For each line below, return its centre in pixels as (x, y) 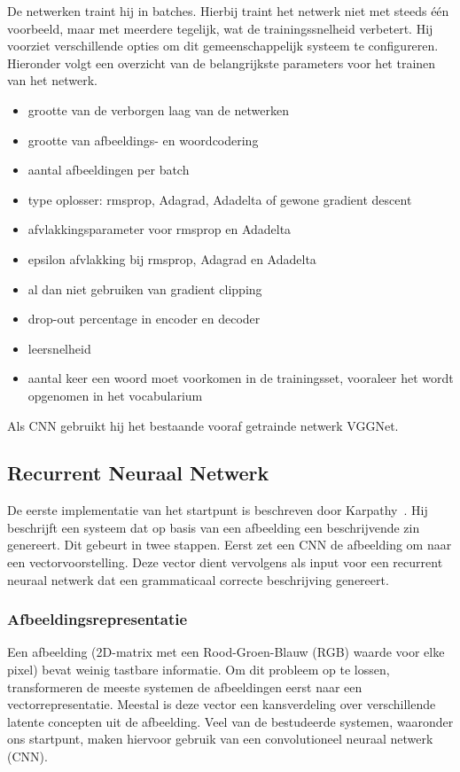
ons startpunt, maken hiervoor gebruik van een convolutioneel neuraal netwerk (220, 739)
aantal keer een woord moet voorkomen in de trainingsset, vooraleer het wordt (241, 378)
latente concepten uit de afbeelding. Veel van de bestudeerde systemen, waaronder (230, 721)
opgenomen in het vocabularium (115, 395)
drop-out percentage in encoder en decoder (144, 319)
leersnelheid (59, 348)
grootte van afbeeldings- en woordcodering (143, 140)
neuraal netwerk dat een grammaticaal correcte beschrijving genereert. (198, 579)
